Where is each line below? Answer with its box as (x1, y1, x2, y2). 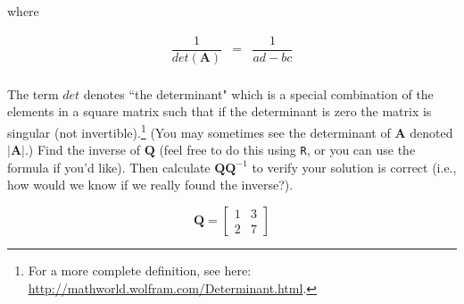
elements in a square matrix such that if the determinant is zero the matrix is (7, 102, 432, 121)
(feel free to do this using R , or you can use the (159, 140, 416, 159)
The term (7, 84, 59, 103)
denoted (410, 122, 453, 141)
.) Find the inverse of (24, 140, 140, 159)
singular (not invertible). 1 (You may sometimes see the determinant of (7, 120, 391, 141)
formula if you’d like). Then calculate (7, 157, 211, 176)
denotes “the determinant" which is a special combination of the (83, 84, 434, 103)
